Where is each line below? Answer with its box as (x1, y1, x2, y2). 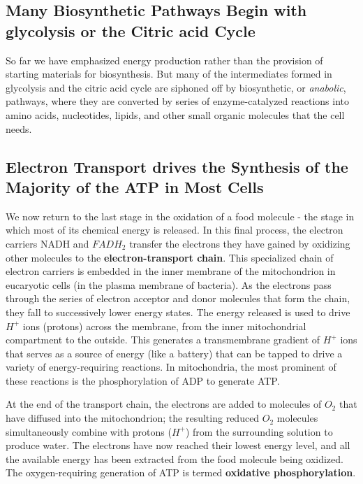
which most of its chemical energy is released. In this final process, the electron (6, 222, 343, 237)
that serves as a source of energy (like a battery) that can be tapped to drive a (6, 346, 343, 360)
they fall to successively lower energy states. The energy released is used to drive (6, 304, 350, 319)
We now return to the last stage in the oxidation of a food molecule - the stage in (6, 208, 355, 223)
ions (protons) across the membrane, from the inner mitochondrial (22, 318, 306, 333)
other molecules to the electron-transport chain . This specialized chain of (6, 250, 334, 264)
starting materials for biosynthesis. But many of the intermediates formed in (6, 66, 332, 81)
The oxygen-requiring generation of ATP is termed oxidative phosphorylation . (6, 465, 356, 480)
